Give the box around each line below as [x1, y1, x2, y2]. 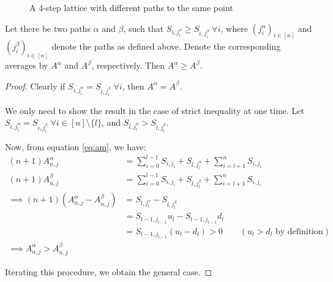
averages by [5, 59, 48, 72]
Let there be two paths [5, 21, 91, 34]
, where [220, 21, 248, 34]
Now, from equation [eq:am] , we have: [5, 140, 146, 153]
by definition [275, 227, 323, 236]
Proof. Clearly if [5, 79, 65, 92]
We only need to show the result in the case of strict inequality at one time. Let [5, 104, 304, 116]
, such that [123, 21, 164, 34]
